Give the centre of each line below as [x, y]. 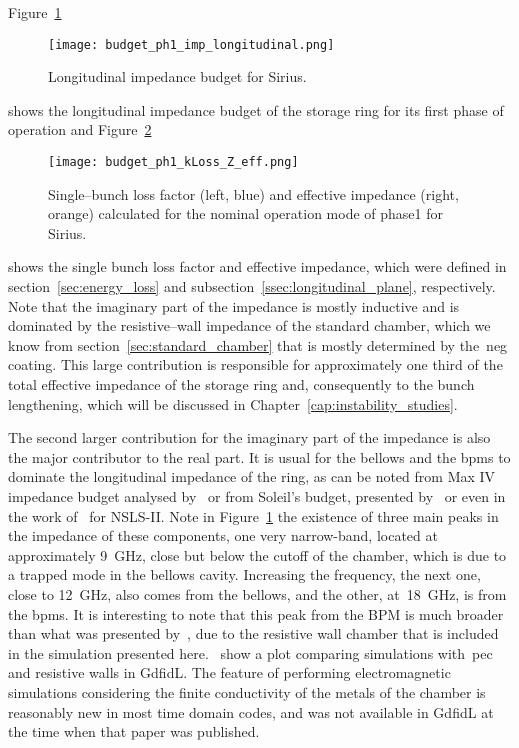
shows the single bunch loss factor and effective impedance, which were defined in [257, 266]
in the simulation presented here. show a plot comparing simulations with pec [250, 652]
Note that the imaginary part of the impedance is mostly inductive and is [234, 305]
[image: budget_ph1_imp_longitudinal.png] [191, 44]
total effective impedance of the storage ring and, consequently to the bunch [241, 384]
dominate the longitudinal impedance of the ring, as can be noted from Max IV [252, 476]
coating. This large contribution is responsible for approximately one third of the [255, 364]
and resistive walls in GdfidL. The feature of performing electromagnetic [229, 672]
